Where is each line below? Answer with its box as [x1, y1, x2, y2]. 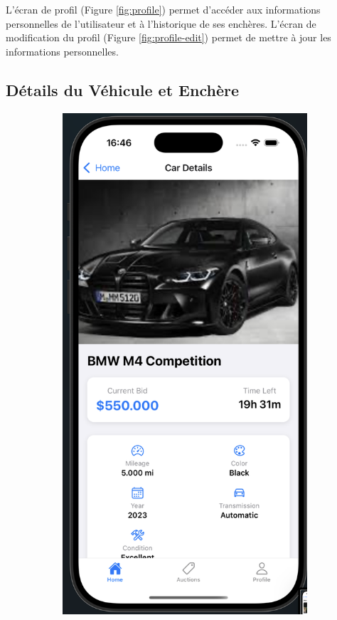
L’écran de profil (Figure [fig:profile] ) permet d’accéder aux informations [6, 2, 321, 16]
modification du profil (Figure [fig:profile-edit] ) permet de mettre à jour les [6, 30, 331, 45]
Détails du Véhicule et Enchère [6, 78, 239, 100]
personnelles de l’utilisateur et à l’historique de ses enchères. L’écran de [6, 16, 316, 31]
